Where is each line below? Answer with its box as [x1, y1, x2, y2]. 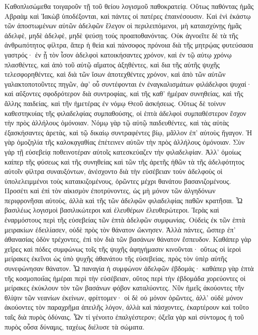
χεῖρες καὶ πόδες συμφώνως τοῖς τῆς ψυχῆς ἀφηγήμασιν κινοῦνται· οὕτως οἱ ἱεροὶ [4, 243, 241, 254]
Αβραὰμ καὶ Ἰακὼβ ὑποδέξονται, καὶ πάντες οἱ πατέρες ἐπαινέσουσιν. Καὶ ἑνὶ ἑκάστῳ [4, 10, 251, 21]
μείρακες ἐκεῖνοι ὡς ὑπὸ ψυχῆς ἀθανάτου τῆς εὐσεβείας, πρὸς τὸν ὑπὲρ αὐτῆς [4, 253, 227, 264]
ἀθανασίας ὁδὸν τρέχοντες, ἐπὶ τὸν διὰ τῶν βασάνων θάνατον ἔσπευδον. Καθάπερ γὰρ [4, 234, 252, 244]
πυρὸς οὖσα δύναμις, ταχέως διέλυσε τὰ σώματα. [4, 321, 145, 332]
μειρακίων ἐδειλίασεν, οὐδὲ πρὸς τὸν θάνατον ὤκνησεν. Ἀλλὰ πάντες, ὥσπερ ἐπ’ [4, 224, 236, 234]
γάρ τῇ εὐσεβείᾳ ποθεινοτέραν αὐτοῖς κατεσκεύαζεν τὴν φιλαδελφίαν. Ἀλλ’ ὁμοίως [4, 146, 241, 157]
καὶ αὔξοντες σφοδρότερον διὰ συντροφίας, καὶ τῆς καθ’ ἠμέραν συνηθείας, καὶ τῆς [4, 88, 243, 99]
